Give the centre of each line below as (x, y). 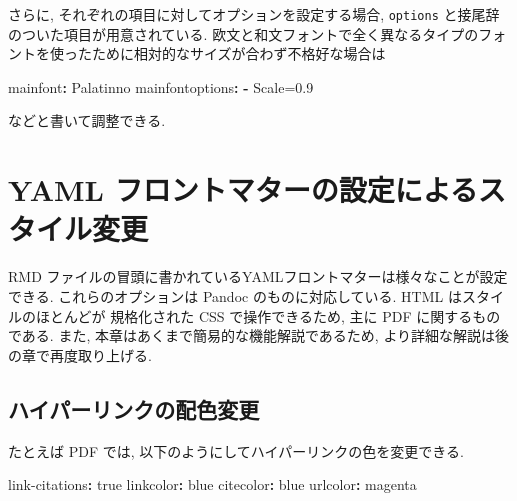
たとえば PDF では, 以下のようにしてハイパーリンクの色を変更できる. (236, 450)
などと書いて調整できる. (87, 120)
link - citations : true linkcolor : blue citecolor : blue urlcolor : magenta (212, 484)
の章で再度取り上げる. (80, 354)
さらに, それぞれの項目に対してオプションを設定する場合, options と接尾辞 (254, 14)
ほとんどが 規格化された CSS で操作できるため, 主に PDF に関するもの (268, 315)
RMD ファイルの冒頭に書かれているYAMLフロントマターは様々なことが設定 (258, 276)
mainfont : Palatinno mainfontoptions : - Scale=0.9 (161, 86)
